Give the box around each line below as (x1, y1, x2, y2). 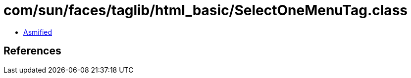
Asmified (23, 27, 52, 36)
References (3, 45, 61, 57)
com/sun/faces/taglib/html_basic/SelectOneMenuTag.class (3, 2, 408, 19)
